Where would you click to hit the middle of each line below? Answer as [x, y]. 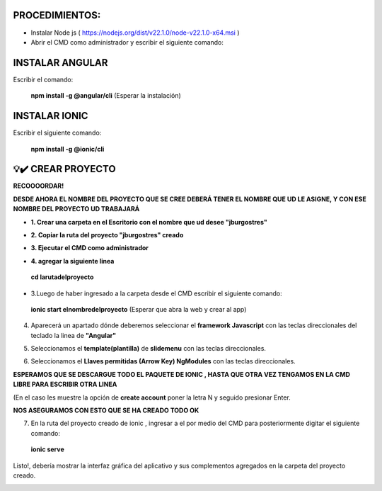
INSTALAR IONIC [51, 116]
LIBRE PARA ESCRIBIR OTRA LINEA [65, 384]
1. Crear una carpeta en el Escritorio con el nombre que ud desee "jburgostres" [149, 222]
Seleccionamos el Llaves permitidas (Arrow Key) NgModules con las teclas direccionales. [163, 361]
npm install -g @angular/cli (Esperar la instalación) [106, 96]
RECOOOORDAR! [39, 186]
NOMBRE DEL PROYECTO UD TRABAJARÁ [76, 209]
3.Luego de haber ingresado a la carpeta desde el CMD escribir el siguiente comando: [156, 293]
